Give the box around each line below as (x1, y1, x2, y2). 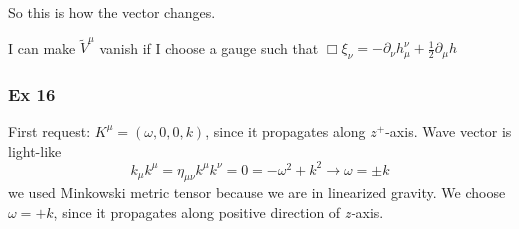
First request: (8, 120, 91, 141)
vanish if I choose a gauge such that (99, 37, 319, 58)
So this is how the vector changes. (8, 2, 216, 22)
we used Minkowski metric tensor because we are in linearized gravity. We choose (8, 182, 506, 203)
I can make (8, 37, 76, 58)
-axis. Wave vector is (385, 120, 512, 141)
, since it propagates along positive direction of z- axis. (53, 202, 384, 223)
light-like (8, 140, 62, 161)
